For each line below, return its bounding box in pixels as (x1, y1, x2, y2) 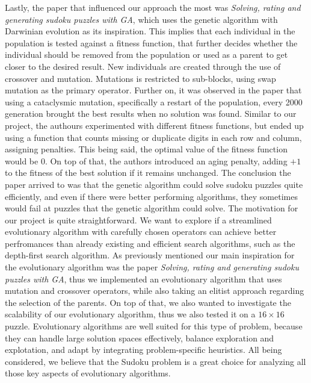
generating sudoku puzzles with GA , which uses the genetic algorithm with (5, 13, 278, 25)
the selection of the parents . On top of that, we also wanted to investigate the (5, 296, 291, 308)
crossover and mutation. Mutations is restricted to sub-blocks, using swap (5, 72, 276, 84)
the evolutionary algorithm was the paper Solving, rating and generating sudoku (5, 261, 299, 273)
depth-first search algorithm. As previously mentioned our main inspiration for (5, 249, 295, 261)
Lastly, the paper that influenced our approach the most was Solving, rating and (5, 1, 301, 13)
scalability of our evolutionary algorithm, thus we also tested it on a (5, 308, 256, 320)
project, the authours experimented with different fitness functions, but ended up (5, 119, 304, 131)
